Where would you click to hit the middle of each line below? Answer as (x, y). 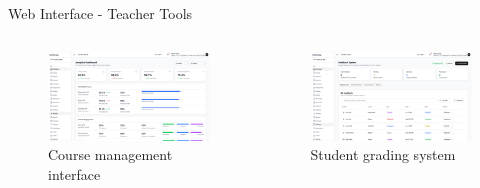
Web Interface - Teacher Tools (100, 13)
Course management (110, 154)
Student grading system (383, 154)
